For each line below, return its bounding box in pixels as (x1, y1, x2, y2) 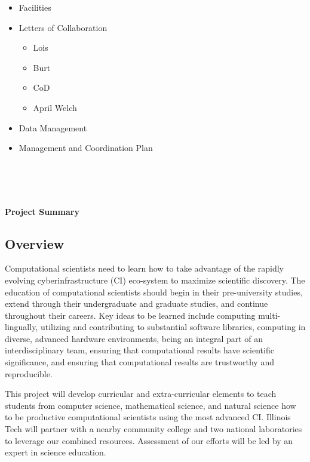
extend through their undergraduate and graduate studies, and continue (5, 297, 268, 310)
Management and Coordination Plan (19, 141, 153, 154)
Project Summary (5, 205, 79, 217)
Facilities (19, 1, 51, 13)
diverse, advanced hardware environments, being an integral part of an (5, 332, 263, 344)
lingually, (5, 321, 38, 333)
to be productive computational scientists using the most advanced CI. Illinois (5, 411, 291, 423)
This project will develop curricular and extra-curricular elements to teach (5, 387, 277, 400)
